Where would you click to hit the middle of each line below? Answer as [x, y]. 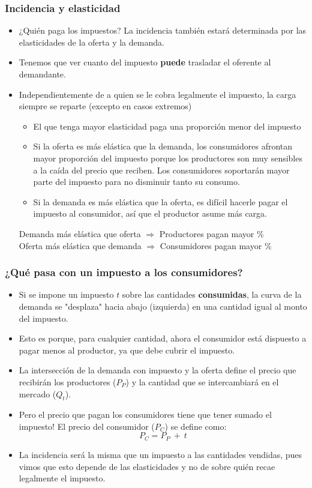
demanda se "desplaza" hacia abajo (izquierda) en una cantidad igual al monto [163, 306]
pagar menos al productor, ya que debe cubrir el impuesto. [127, 350]
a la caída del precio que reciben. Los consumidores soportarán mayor [161, 170]
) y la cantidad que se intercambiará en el [202, 381]
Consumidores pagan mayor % [216, 245]
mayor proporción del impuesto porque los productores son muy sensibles [168, 158]
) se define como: [196, 426]
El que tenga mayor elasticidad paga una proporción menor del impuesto [167, 126]
